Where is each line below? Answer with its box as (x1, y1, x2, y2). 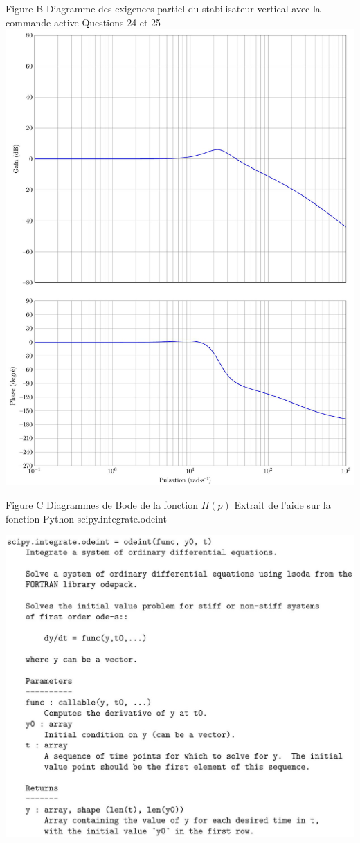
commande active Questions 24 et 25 (6, 15, 161, 29)
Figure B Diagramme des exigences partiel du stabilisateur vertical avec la (6, 1, 321, 15)
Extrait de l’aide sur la (234, 497, 331, 511)
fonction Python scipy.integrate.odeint (6, 511, 167, 525)
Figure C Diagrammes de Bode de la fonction (6, 497, 198, 511)
